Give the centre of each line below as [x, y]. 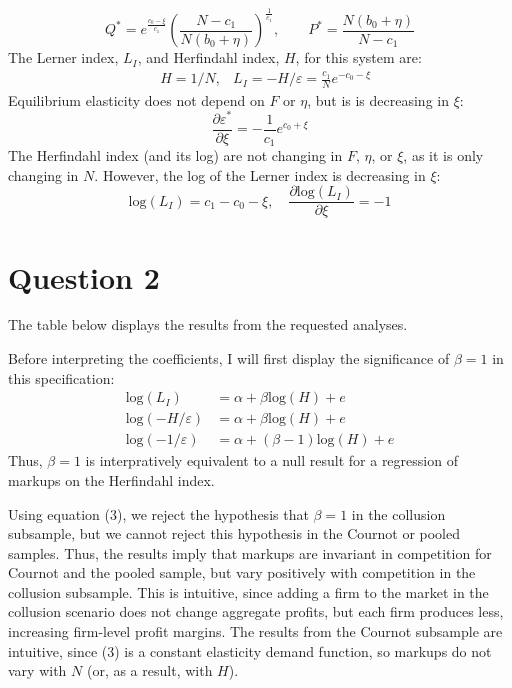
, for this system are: [358, 57]
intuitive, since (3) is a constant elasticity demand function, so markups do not [250, 650]
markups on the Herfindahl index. [111, 479]
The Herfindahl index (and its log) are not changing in [175, 155]
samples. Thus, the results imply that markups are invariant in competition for [250, 552]
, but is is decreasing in [378, 99]
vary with [37, 670]
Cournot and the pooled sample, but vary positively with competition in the [242, 572]
